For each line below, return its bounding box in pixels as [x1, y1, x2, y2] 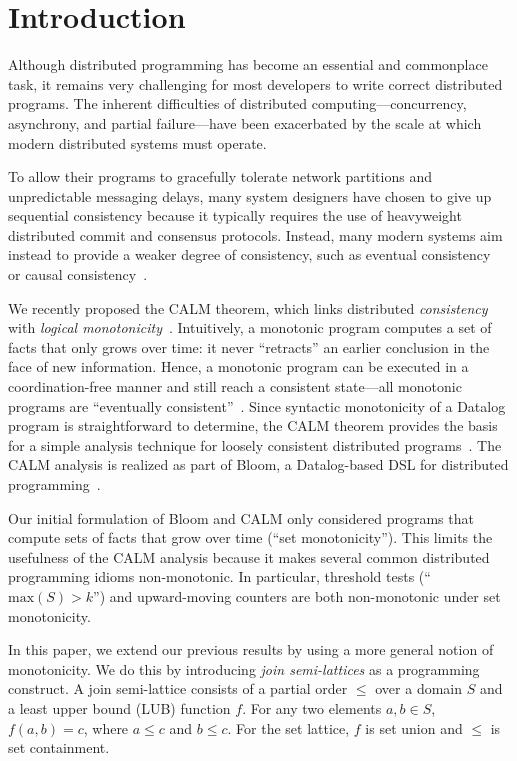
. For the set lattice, [227, 717, 350, 738]
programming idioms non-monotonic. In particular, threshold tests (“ [8, 566, 431, 587]
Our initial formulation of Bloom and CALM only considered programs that [8, 507, 474, 528]
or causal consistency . [8, 264, 148, 285]
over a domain [375, 678, 462, 699]
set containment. [8, 737, 110, 758]
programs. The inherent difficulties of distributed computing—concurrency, [8, 93, 467, 114]
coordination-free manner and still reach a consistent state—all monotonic [8, 376, 462, 397]
